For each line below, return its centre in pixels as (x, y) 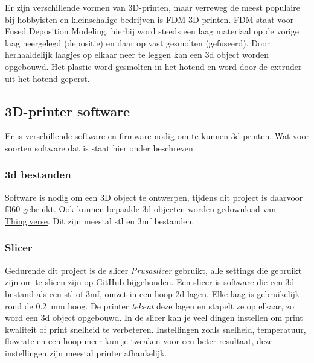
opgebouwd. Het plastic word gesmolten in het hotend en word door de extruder (153, 66)
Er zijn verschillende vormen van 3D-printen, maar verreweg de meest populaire (152, 7)
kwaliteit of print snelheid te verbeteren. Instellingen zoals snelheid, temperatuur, (155, 329)
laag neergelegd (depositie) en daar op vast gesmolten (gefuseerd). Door (137, 43)
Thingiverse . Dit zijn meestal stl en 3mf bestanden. (100, 220)
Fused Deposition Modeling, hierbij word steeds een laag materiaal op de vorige (152, 31)
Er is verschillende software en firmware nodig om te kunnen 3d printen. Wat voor (157, 136)
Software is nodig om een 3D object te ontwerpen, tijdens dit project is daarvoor (154, 197)
